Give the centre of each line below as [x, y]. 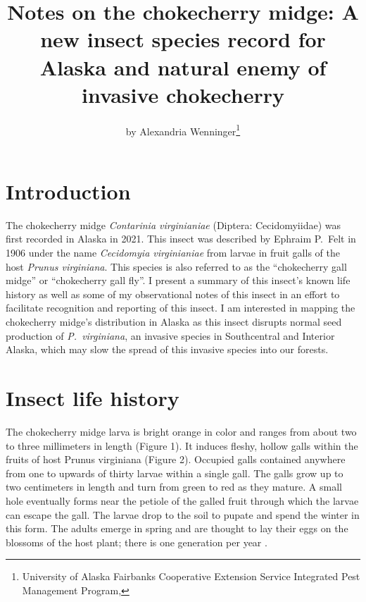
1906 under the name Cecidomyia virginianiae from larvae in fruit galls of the [173, 253]
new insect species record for [183, 39]
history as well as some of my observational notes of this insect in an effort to [173, 294]
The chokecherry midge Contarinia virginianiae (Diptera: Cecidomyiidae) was [173, 225]
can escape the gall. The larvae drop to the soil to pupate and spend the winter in [183, 514]
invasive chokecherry [183, 94]
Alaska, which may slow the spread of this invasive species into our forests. [167, 349]
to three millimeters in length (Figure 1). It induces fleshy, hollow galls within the [182, 445]
